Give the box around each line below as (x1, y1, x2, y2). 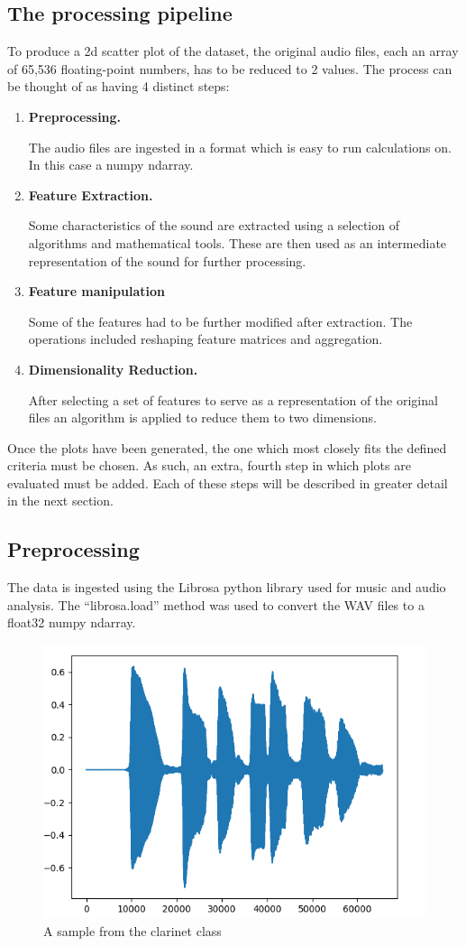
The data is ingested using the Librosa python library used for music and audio (7, 578, 446, 597)
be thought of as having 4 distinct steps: (7, 77, 230, 96)
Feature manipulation (28, 282, 165, 301)
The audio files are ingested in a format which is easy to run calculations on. (28, 137, 452, 156)
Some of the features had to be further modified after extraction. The (28, 311, 413, 330)
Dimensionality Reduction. (28, 359, 198, 378)
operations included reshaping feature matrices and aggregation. (28, 329, 383, 348)
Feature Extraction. (28, 185, 153, 204)
